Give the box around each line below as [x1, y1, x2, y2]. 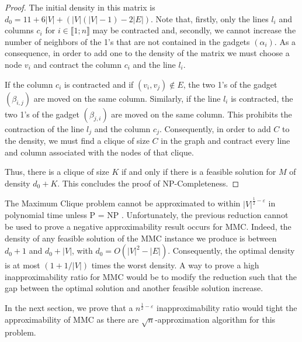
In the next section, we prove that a [5, 301, 133, 313]
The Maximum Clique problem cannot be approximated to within [5, 197, 241, 209]
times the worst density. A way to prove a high [91, 259, 259, 271]
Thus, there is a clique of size [5, 165, 109, 178]
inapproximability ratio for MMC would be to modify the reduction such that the [5, 270, 297, 282]
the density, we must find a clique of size [5, 134, 150, 147]
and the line [133, 58, 176, 70]
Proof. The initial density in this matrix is [5, 1, 155, 13]
